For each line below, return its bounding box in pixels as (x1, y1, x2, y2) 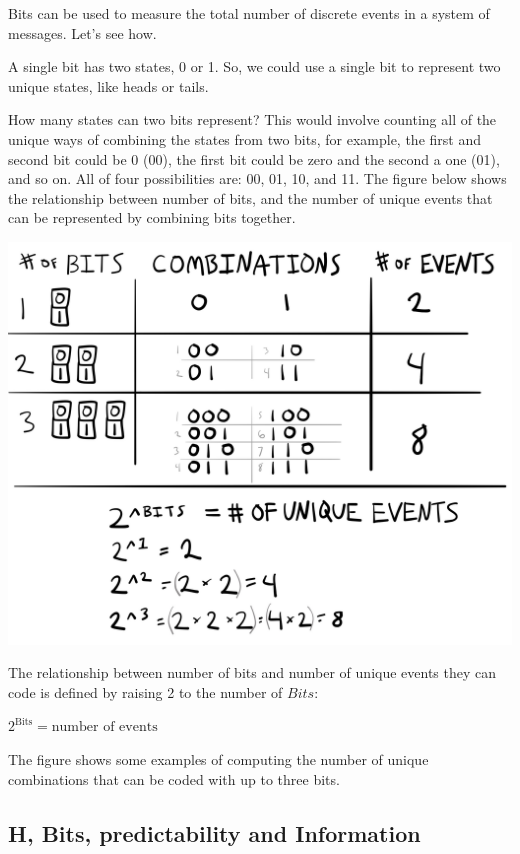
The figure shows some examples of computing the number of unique (8, 748, 429, 769)
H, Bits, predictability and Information (8, 817, 421, 848)
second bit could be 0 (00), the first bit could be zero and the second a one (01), (8, 148, 500, 169)
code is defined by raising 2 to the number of (8, 681, 283, 702)
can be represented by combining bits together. (8, 207, 296, 228)
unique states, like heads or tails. (8, 75, 209, 96)
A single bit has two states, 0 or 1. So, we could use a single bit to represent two (8, 56, 501, 77)
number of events (51, 720, 158, 735)
